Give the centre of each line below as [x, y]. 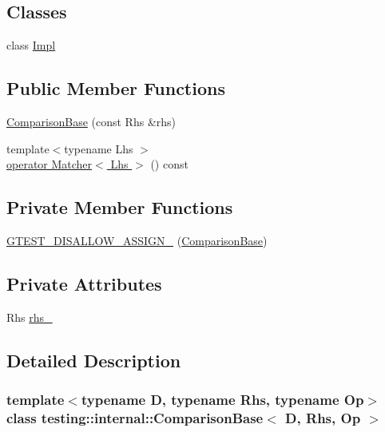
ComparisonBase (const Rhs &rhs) [91, 121]
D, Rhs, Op [323, 418]
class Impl [31, 45]
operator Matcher [50, 164]
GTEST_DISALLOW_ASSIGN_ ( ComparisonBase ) [137, 240]
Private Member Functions [120, 207]
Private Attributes [84, 283]
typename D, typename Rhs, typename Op [222, 400]
